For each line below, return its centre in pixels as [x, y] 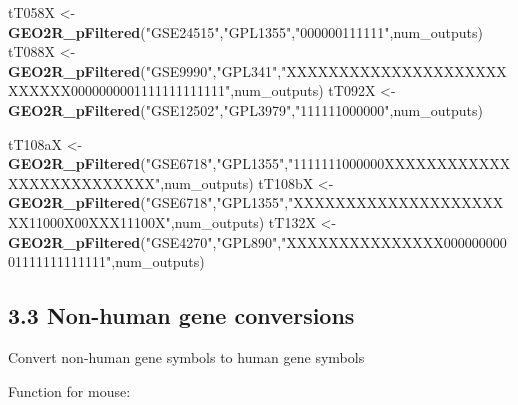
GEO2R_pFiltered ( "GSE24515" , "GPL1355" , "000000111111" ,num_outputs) [245, 31]
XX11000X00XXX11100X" [89, 221]
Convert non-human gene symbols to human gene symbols [186, 356]
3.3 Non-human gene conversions [181, 315]
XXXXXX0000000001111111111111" [119, 90]
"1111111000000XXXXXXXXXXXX [399, 163]
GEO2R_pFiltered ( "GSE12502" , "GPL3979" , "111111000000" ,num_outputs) [245, 109]
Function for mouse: [69, 390]
